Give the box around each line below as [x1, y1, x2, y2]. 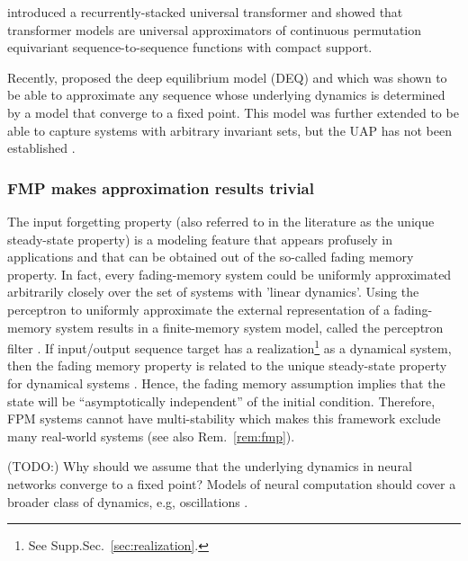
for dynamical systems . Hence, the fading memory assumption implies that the [7, 373, 445, 392]
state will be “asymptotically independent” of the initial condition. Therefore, [7, 391, 436, 410]
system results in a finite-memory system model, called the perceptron [56, 317, 444, 336]
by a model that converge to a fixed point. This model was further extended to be [7, 102, 459, 121]
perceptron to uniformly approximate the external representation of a [7, 299, 391, 318]
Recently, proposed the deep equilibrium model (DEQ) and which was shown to [7, 67, 447, 86]
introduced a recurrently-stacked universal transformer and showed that [7, 3, 403, 21]
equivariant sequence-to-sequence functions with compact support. [7, 38, 373, 57]
